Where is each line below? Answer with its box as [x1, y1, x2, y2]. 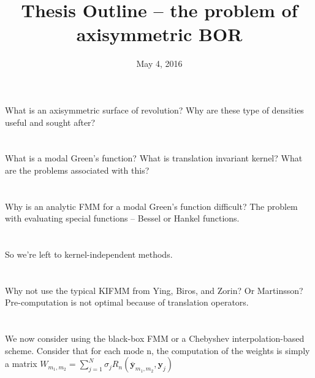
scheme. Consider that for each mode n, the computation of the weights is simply [5, 344, 310, 357]
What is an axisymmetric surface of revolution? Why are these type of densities [5, 103, 304, 116]
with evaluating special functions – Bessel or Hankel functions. [5, 212, 240, 225]
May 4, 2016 [136, 57, 183, 70]
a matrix [5, 357, 37, 370]
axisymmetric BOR [76, 21, 243, 47]
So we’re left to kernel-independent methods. [5, 248, 173, 261]
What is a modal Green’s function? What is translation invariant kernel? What [5, 152, 303, 164]
